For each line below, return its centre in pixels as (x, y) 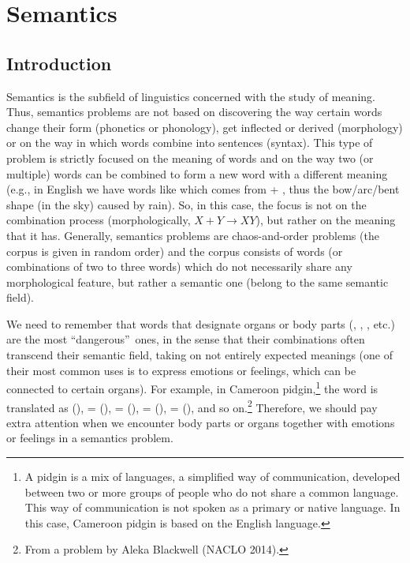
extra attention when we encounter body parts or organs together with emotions (201, 422)
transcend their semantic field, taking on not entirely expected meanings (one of (199, 355)
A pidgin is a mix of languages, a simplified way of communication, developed (212, 476)
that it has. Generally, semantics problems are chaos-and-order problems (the (193, 235)
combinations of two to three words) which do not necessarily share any (179, 266)
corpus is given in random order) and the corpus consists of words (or (175, 251)
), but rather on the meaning (326, 220)
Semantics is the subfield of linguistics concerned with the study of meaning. (191, 96)
